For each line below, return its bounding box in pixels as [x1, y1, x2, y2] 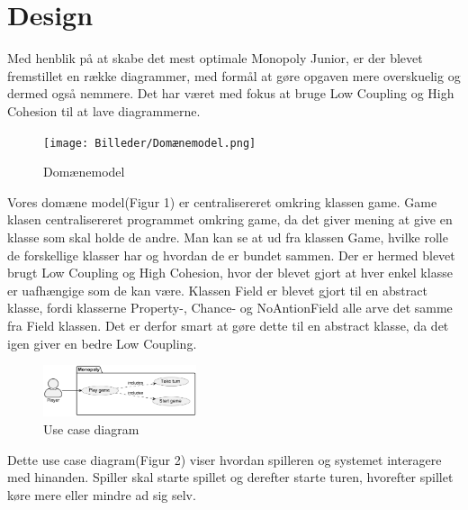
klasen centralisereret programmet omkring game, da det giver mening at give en [7, 210, 453, 229]
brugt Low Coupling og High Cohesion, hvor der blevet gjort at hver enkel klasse [7, 263, 453, 282]
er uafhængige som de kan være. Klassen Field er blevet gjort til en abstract [7, 280, 427, 299]
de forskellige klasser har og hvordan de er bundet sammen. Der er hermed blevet [7, 245, 455, 264]
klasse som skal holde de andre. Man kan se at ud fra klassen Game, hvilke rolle [7, 227, 448, 246]
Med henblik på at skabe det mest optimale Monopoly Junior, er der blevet [7, 49, 423, 68]
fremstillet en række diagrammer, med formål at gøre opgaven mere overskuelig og [7, 66, 461, 85]
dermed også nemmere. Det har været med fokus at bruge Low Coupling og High [7, 84, 454, 103]
